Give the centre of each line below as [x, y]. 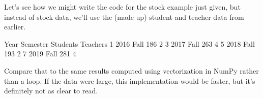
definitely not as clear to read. [51, 91]
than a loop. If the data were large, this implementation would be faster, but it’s [130, 80]
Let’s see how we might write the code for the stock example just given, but [122, 7]
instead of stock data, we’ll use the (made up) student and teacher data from [124, 16]
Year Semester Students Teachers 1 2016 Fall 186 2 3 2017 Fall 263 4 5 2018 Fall [129, 43]
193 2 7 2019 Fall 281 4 [40, 54]
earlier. [15, 27]
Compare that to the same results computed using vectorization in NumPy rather [131, 70]
